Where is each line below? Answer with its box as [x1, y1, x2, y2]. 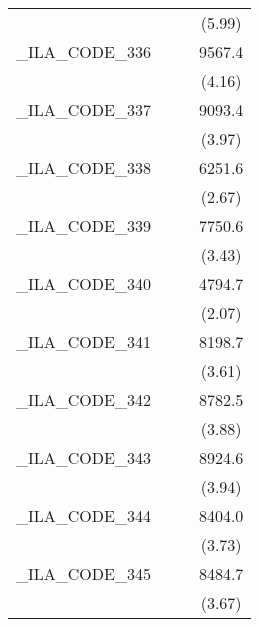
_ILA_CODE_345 [16, 562, 151, 585]
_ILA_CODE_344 [16, 504, 151, 527]
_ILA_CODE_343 [16, 446, 151, 469]
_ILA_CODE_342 [16, 388, 151, 411]
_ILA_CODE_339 [16, 214, 151, 237]
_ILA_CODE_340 [16, 272, 151, 295]
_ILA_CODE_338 [16, 156, 151, 179]
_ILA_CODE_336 [16, 40, 151, 63]
